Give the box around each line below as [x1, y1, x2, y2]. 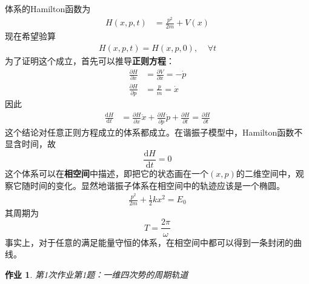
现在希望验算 [5, 30, 56, 42]
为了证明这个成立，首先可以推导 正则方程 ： [5, 54, 174, 67]
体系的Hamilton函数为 [5, 2, 91, 15]
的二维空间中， [236, 167, 296, 179]
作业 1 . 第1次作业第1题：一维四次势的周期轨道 [5, 268, 188, 280]
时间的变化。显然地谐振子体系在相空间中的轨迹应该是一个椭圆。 [30, 179, 285, 191]
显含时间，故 [5, 137, 56, 150]
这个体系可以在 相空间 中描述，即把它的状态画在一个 [5, 167, 208, 179]
